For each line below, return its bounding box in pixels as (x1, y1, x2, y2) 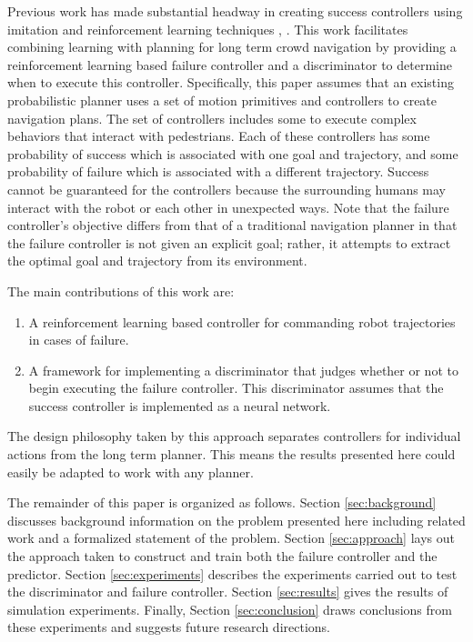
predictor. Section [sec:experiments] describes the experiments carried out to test (7, 564, 458, 583)
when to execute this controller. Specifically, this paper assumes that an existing (7, 73, 454, 92)
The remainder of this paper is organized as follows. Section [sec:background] (7, 493, 437, 512)
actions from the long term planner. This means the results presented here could (7, 445, 456, 464)
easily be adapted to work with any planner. (7, 462, 254, 481)
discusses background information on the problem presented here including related (7, 510, 466, 529)
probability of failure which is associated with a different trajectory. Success (7, 162, 429, 181)
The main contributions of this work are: (7, 281, 235, 300)
